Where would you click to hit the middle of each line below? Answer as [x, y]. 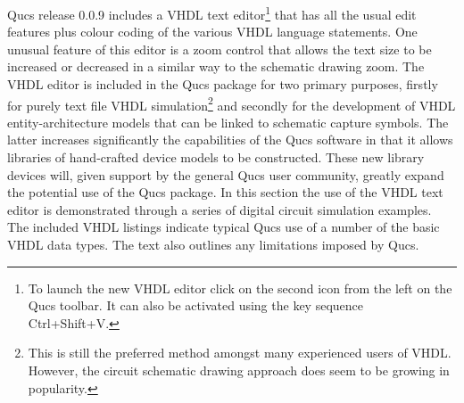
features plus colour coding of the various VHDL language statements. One [212, 32]
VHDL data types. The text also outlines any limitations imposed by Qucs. [213, 245]
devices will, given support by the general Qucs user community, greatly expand [226, 174]
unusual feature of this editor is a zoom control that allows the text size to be [220, 49]
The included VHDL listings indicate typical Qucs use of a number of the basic [224, 227]
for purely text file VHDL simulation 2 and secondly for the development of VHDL [232, 103]
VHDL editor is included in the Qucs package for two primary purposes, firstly [223, 84]
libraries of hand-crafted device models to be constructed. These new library [216, 157]
